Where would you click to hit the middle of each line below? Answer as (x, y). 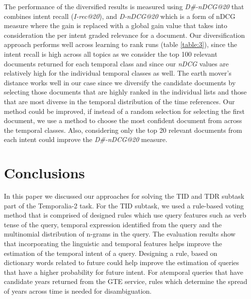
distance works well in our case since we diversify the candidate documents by (120, 82)
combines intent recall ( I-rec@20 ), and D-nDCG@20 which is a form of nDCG (120, 16)
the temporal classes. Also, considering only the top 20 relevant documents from (123, 130)
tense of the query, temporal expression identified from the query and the (113, 224)
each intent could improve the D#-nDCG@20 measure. (86, 139)
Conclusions (44, 173)
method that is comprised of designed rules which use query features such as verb (125, 215)
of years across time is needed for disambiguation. (78, 291)
